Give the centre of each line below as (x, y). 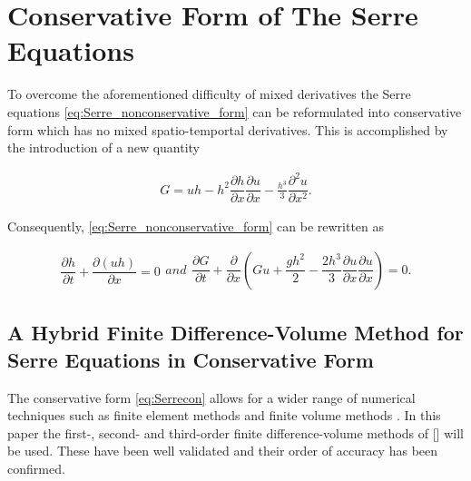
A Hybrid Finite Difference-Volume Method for (235, 333)
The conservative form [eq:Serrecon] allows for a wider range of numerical (211, 397)
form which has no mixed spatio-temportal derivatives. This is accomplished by (228, 129)
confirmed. (36, 468)
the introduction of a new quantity (104, 147)
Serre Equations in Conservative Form (191, 359)
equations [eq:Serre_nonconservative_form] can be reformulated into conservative (235, 111)
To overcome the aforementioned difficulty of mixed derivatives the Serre (209, 94)
